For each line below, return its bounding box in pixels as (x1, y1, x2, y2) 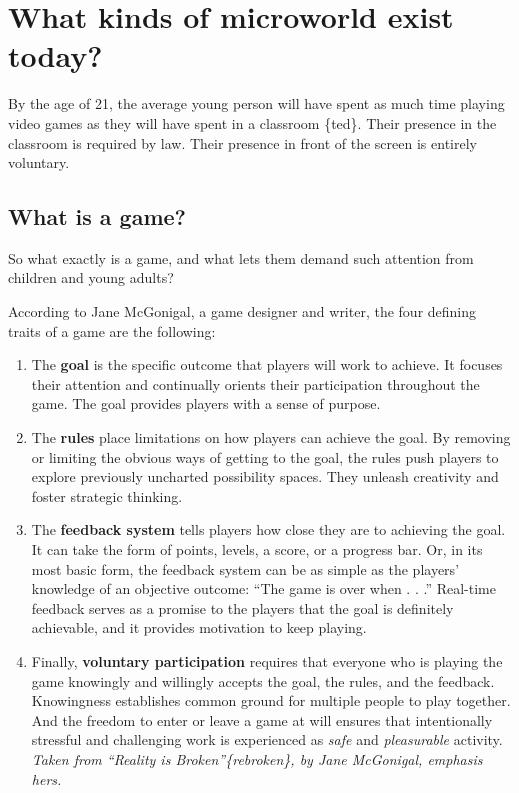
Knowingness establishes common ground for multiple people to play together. (31, 690, 511, 711)
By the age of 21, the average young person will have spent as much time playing (8, 93, 505, 114)
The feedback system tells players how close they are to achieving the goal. (31, 519, 506, 540)
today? (8, 35, 103, 76)
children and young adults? (8, 267, 174, 288)
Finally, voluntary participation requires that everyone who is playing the (31, 650, 503, 671)
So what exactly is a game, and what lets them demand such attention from (8, 247, 474, 268)
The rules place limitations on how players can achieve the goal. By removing (31, 427, 511, 448)
